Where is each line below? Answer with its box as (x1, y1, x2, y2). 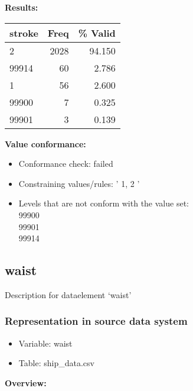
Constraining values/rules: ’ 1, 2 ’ (18, 177, 140, 189)
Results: (5, 1, 38, 13)
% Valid (78, 25, 116, 40)
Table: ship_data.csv (18, 357, 94, 369)
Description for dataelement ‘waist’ (5, 288, 132, 300)
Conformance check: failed (18, 157, 113, 170)
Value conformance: (5, 137, 86, 150)
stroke (9, 25, 38, 40)
